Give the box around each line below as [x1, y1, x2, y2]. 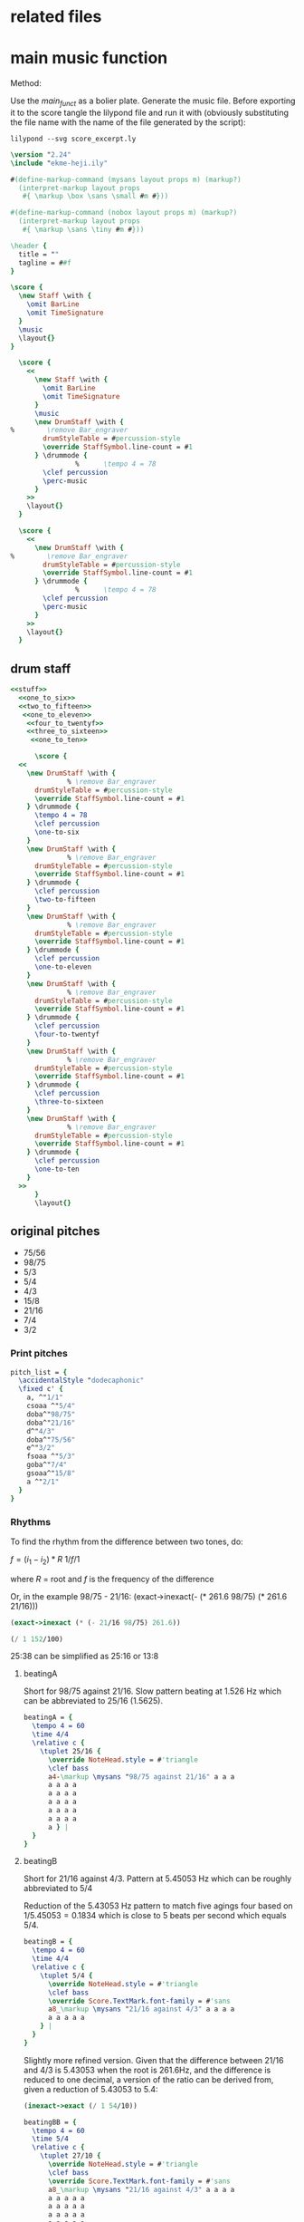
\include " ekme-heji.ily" [10, 159, 108, 168]
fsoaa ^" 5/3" [26, 1452, 76, 1461]
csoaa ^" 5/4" [26, 1402, 76, 1411]
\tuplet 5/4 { [40, 1971, 93, 1980]
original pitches [10, 1223, 100, 1239]
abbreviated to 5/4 [23, 1883, 93, 1894]
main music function [10, 48, 168, 69]
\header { [10, 241, 48, 250]
